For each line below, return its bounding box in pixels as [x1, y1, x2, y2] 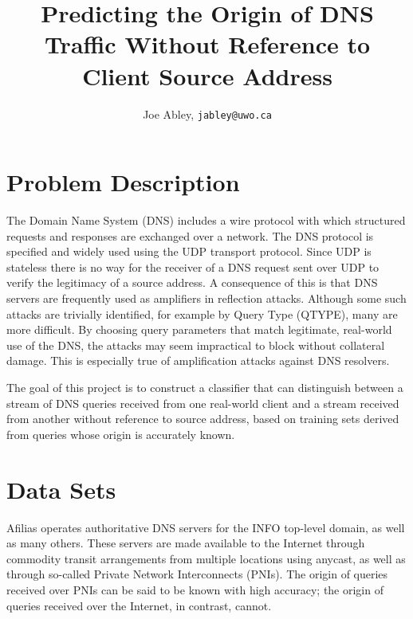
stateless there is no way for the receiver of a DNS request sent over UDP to [6, 258, 380, 275]
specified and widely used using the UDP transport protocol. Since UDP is [6, 243, 372, 260]
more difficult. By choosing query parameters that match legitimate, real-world [6, 321, 392, 338]
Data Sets [6, 472, 116, 505]
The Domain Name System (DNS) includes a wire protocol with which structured [6, 212, 406, 229]
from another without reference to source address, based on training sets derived [6, 410, 399, 427]
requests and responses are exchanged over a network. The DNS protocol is [6, 227, 374, 244]
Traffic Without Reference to [44, 28, 371, 61]
